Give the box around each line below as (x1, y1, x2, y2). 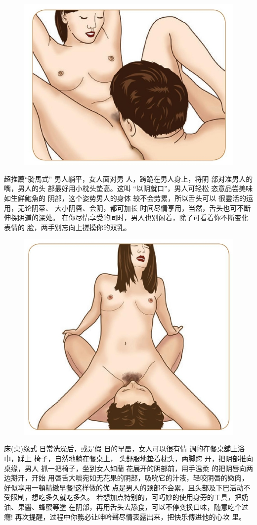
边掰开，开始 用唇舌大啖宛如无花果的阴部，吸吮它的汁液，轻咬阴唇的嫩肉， (4, 473, 249, 483)
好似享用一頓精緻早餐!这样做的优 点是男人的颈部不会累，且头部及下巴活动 (4, 482, 244, 492)
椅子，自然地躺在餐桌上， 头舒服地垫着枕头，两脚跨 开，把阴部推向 (34, 453, 253, 464)
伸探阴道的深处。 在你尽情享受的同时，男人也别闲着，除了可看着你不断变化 (4, 212, 249, 223)
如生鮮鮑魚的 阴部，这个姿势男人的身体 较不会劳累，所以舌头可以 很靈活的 (4, 192, 246, 203)
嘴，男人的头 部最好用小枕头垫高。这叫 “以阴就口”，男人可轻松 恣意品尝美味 (4, 183, 253, 193)
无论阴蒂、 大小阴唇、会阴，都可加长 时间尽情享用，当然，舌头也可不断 (17, 202, 251, 213)
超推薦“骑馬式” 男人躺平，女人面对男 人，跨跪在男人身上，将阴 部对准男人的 (4, 173, 253, 184)
